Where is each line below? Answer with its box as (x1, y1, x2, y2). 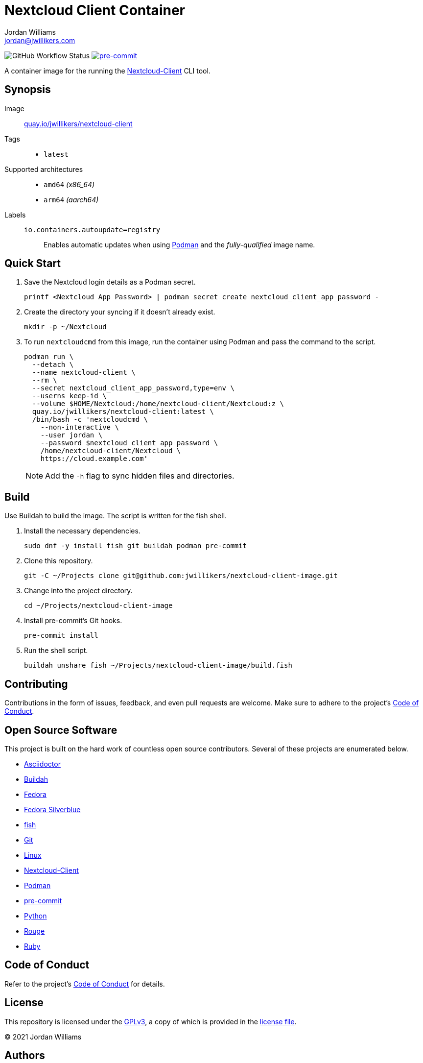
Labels (4, 210, 26, 219)
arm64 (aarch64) (44, 195, 99, 204)
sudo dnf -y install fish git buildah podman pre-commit (24, 542, 247, 550)
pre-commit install (24, 631, 98, 640)
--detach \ (32, 361, 74, 369)
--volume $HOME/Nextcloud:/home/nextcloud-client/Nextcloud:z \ (32, 400, 284, 408)
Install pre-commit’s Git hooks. (24, 616, 122, 625)
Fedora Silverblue (24, 805, 81, 814)
